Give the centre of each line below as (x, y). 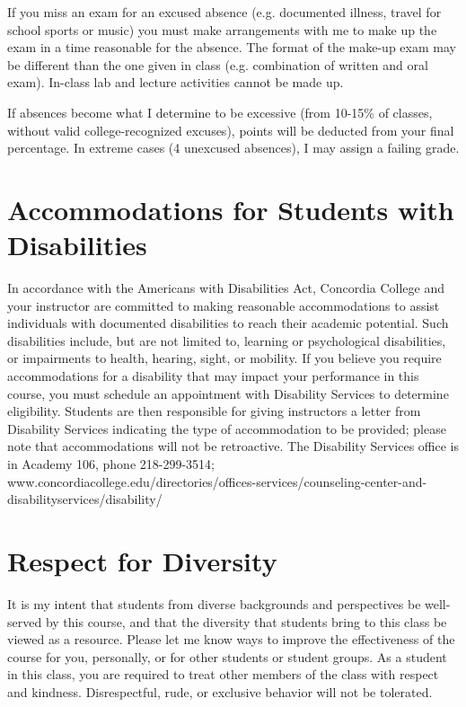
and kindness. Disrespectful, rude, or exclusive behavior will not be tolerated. (220, 691)
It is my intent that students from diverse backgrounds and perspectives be (214, 603)
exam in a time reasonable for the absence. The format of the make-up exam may (232, 47)
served (25, 621)
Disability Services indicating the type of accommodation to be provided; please (227, 428)
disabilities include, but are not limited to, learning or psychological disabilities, (227, 340)
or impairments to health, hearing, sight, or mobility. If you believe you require (224, 358)
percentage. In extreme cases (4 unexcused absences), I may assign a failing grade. (233, 148)
